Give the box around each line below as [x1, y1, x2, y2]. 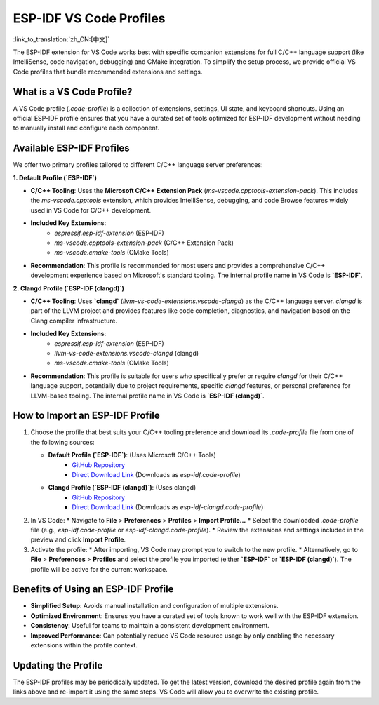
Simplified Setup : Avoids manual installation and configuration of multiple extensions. [30, 602, 279, 610]
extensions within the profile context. [30, 640, 138, 649]
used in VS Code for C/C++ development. [30, 206, 152, 214]
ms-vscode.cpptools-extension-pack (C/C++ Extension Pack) [54, 239, 234, 247]
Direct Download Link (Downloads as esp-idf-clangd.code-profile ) [72, 503, 264, 511]
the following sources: [30, 438, 95, 446]
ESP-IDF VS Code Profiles [13, 11, 166, 26]
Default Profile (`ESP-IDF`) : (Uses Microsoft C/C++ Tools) [48, 451, 217, 459]
